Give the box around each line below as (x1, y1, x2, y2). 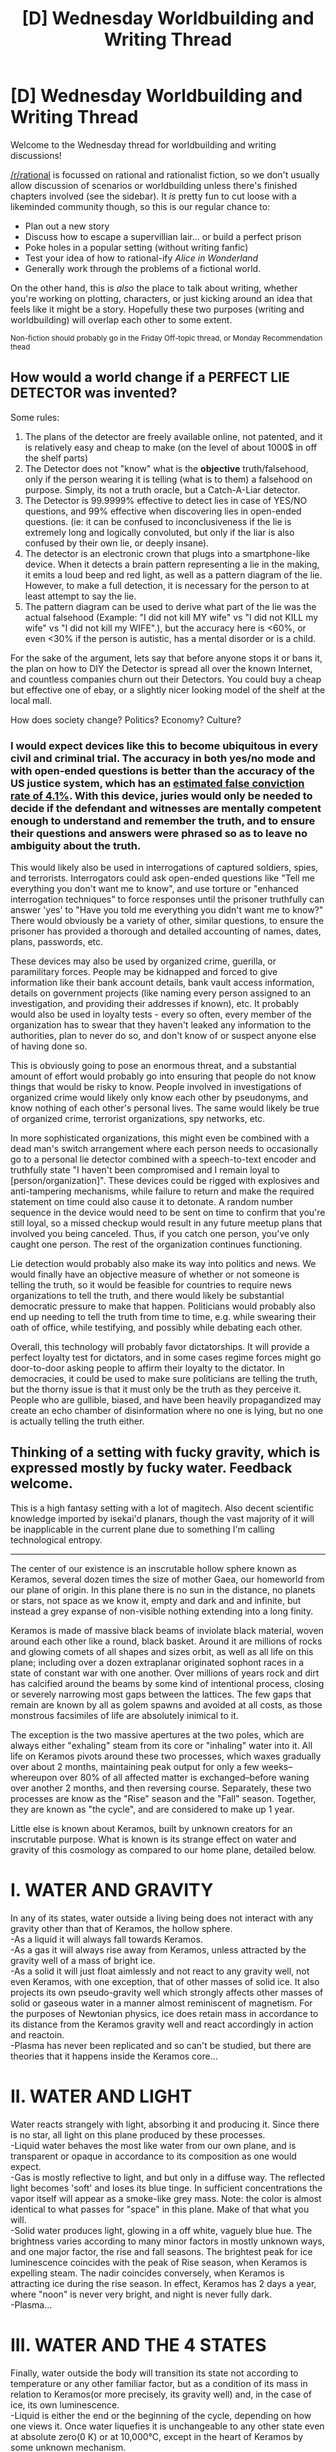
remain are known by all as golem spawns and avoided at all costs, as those (10, 1698, 323, 1711)
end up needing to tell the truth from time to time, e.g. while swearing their (10, 1311, 317, 1323)
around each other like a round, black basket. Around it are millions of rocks (10, 1635, 323, 1647)
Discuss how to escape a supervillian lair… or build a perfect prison (24, 230, 302, 242)
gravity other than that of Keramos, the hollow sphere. (10, 1922, 233, 1934)
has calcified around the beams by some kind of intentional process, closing (10, 1677, 325, 1689)
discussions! (10, 149, 62, 161)
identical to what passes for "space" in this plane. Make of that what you (10, 2203, 310, 2215)
